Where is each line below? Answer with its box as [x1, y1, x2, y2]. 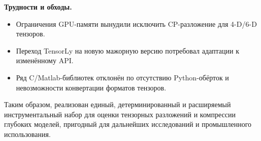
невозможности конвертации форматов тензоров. [16, 82, 167, 92]
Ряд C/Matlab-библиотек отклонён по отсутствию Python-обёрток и [16, 72, 229, 82]
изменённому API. [16, 55, 74, 66]
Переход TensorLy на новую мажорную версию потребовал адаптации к [16, 45, 239, 56]
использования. [4, 128, 51, 139]
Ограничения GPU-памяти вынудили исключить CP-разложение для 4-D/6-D [16, 18, 257, 29]
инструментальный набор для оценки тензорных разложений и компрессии [4, 109, 236, 119]
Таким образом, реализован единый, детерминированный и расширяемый [4, 99, 231, 110]
